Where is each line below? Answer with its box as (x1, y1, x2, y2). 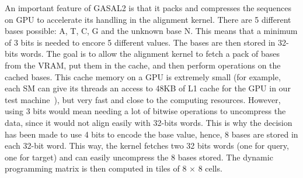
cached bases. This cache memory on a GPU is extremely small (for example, (5, 70, 281, 83)
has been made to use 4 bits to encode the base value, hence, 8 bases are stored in (5, 128, 298, 140)
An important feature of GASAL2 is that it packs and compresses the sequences (5, 2, 291, 13)
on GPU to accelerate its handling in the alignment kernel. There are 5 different (5, 13, 291, 25)
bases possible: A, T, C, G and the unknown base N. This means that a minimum (5, 25, 298, 37)
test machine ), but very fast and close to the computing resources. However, (5, 93, 281, 105)
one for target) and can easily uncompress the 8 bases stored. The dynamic (5, 150, 273, 163)
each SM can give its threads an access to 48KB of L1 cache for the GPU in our (5, 82, 291, 94)
